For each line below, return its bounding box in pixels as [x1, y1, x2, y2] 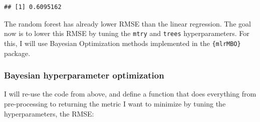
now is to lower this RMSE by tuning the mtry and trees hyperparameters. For [4, 28, 249, 38]
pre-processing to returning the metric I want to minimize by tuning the [4, 98, 226, 108]
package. [4, 47, 31, 58]
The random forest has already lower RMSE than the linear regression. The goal [4, 18, 251, 28]
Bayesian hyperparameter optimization [4, 69, 164, 81]
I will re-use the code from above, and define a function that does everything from [4, 88, 256, 99]
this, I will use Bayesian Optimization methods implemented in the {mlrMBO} [4, 37, 241, 48]
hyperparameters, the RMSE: [4, 108, 94, 118]
